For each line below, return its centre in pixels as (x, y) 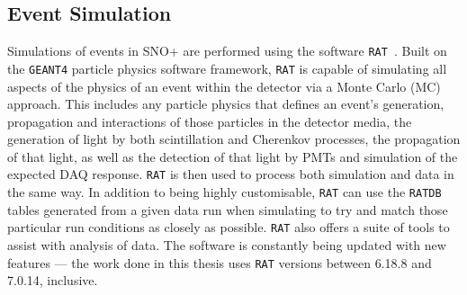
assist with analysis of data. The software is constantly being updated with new (227, 245)
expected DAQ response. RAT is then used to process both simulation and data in (231, 174)
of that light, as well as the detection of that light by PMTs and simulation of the (233, 156)
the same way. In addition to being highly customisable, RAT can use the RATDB (225, 192)
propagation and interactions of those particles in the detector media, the (210, 121)
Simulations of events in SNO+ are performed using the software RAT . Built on (227, 51)
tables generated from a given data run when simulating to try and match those (228, 209)
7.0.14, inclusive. (53, 280)
